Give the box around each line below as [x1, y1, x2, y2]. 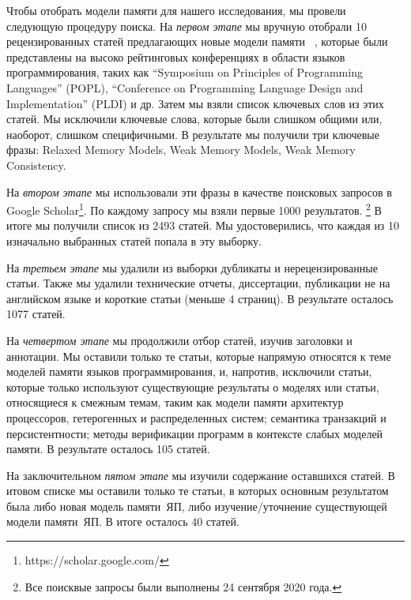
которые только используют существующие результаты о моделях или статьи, [6, 378, 379, 395]
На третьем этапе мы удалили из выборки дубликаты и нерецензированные [6, 259, 378, 276]
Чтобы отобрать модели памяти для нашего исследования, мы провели [6, 2, 346, 18]
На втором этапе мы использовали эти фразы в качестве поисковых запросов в [6, 183, 392, 200]
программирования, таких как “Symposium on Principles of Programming [6, 64, 363, 81]
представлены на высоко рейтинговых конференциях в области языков [6, 48, 345, 65]
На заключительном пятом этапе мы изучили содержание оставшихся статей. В [6, 467, 395, 483]
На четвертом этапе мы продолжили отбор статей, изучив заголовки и [6, 332, 353, 348]
